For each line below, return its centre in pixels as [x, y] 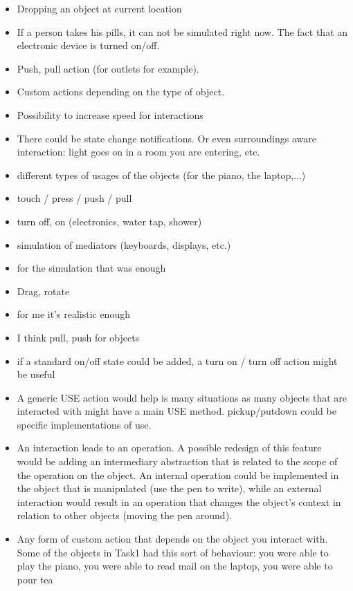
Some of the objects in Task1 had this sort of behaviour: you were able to [173, 552]
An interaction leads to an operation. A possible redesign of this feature [169, 448]
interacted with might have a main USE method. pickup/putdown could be [176, 411]
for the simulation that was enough [91, 268]
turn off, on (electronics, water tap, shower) [109, 221]
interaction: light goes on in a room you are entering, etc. [138, 152]
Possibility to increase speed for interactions [110, 114]
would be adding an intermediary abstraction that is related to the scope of [177, 461]
